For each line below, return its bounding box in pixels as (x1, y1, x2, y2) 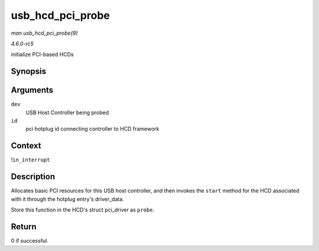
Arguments (11, 85, 54, 95)
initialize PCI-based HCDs (11, 51, 74, 58)
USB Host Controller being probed (25, 109, 109, 116)
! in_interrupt (11, 156, 50, 163)
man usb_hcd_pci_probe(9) (11, 29, 78, 37)
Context (11, 141, 41, 151)
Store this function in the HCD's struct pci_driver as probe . (11, 206, 155, 213)
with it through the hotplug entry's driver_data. (11, 195, 124, 203)
